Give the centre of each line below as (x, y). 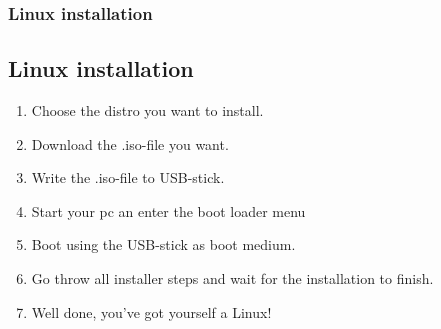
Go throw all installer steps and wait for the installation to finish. (232, 278)
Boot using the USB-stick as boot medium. (163, 244)
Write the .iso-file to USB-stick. (128, 177)
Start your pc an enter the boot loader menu (168, 210)
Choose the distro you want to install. (147, 110)
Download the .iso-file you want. (130, 143)
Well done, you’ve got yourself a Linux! (151, 311)
